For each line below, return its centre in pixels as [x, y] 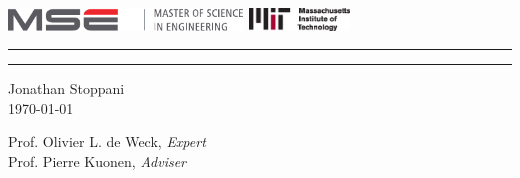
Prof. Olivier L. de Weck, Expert [107, 141]
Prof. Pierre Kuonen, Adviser [97, 161]
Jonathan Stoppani [66, 88]
